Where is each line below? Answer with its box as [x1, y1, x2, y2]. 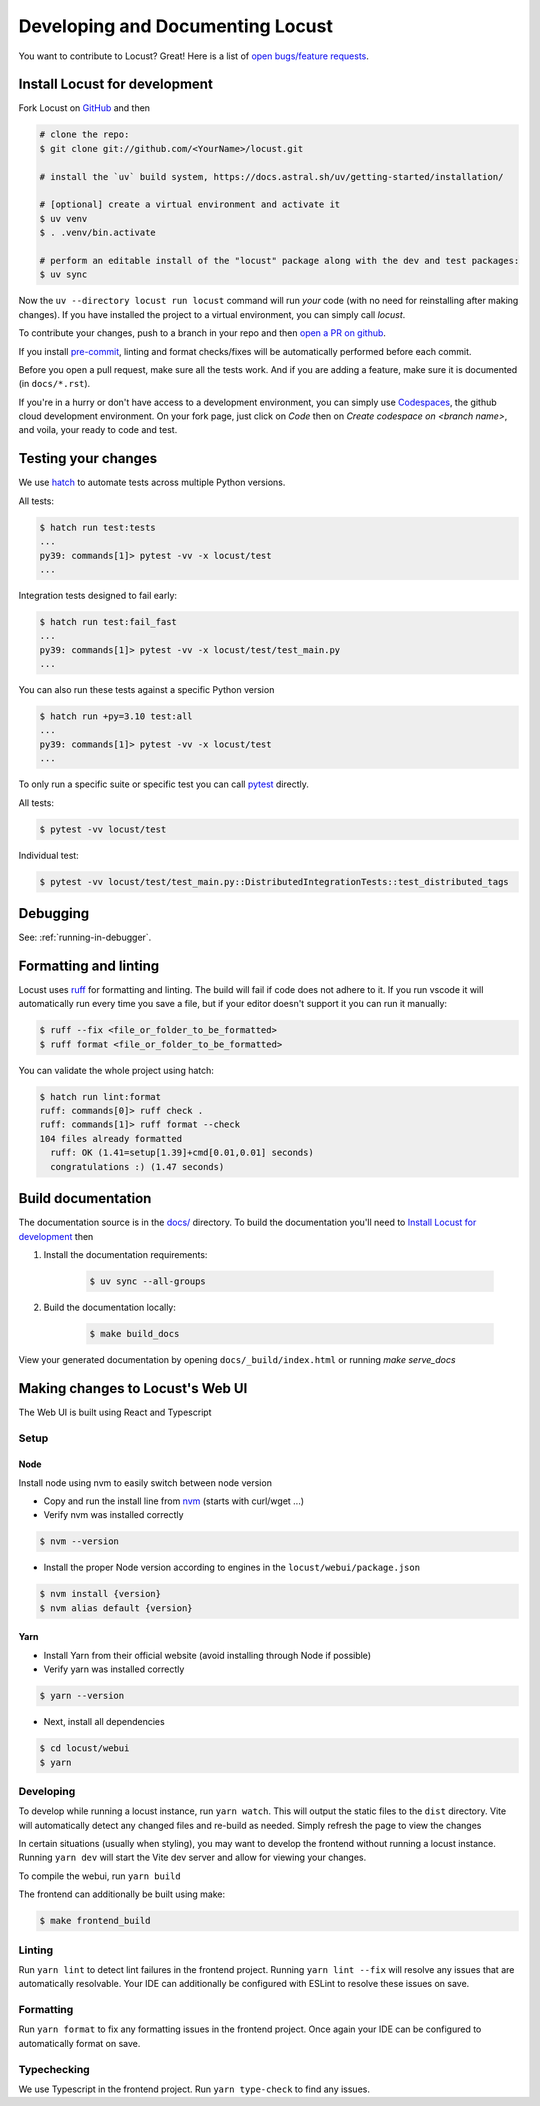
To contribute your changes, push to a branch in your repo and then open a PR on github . [18, 327, 387, 339]
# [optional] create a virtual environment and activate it [39, 199, 341, 210]
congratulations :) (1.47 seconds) [50, 1161, 225, 1172]
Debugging [18, 905, 90, 922]
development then [18, 1230, 94, 1242]
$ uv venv [39, 213, 88, 224]
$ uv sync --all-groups [89, 1275, 207, 1287]
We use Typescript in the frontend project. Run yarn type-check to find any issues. [18, 2083, 370, 2095]
